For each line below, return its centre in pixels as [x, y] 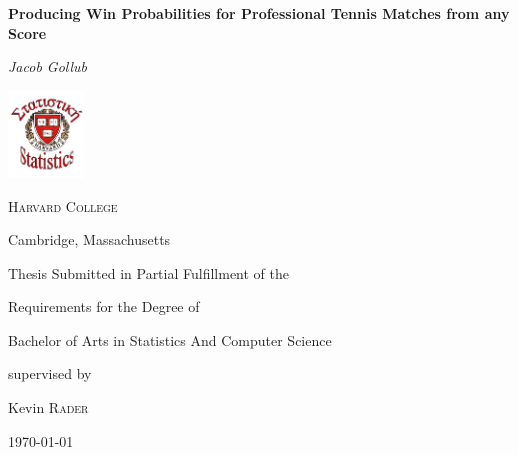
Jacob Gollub [48, 66]
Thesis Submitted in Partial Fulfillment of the [149, 272]
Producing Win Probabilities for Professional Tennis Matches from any [259, 13]
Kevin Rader [48, 407]
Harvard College [63, 205]
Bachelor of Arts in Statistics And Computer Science [170, 339]
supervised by [50, 373]
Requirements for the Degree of [104, 306]
